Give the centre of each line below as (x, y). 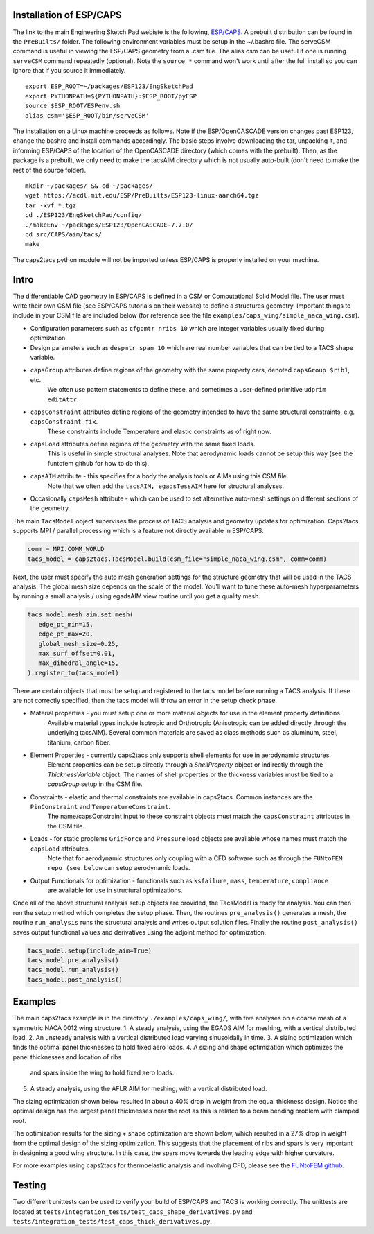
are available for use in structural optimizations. (115, 890)
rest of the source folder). (50, 170)
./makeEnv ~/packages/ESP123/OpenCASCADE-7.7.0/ (109, 225)
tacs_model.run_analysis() (73, 970)
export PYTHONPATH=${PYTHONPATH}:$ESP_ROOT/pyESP (111, 96)
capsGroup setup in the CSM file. (95, 784)
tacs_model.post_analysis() (75, 980)
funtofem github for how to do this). (98, 463)
